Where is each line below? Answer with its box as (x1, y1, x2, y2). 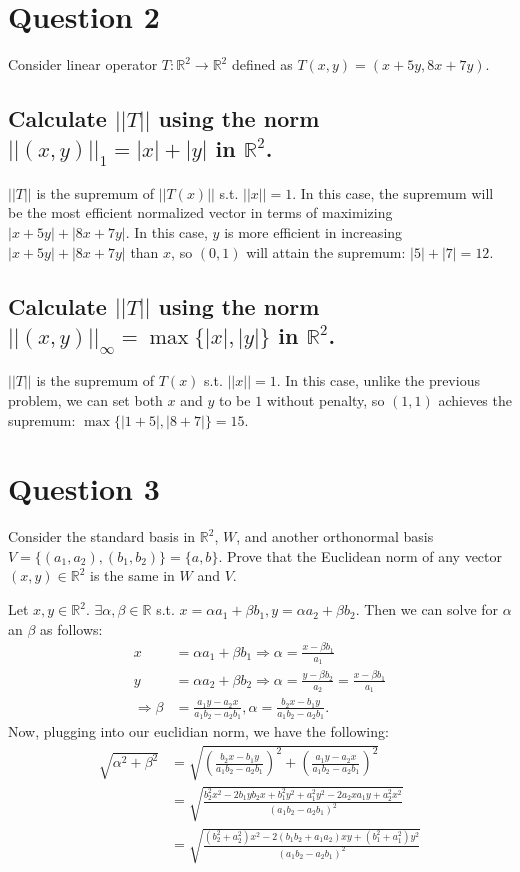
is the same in (89, 565, 175, 586)
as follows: (40, 618, 103, 639)
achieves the (438, 389, 512, 410)
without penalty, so (266, 389, 385, 410)
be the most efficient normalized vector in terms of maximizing (8, 202, 393, 223)
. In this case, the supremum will (292, 182, 494, 203)
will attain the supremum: (246, 241, 406, 262)
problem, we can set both (8, 389, 163, 410)
